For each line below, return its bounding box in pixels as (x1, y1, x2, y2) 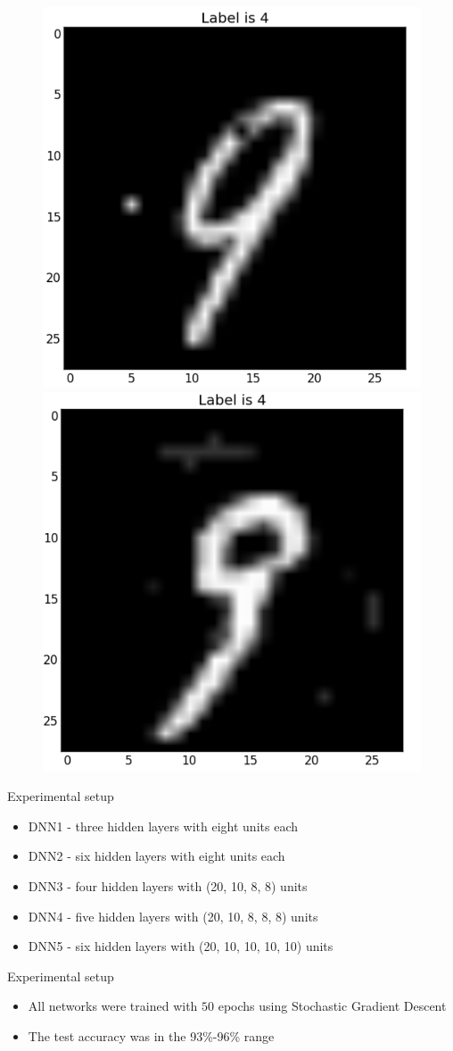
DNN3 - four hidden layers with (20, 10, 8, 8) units (28, 877, 308, 896)
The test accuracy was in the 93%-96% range (28, 1027, 275, 1046)
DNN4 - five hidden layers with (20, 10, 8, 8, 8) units (28, 906, 318, 925)
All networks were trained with (28, 997, 198, 1015)
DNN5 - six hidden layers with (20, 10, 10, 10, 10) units (28, 937, 334, 955)
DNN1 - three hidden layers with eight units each (28, 816, 298, 835)
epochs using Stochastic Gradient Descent (218, 997, 447, 1015)
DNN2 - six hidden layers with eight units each (28, 847, 285, 865)
